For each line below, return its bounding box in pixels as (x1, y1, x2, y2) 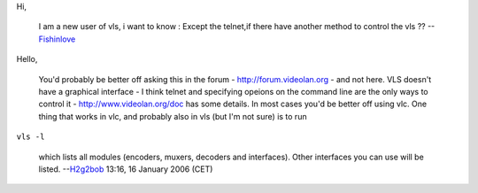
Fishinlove (38, 34, 76, 44)
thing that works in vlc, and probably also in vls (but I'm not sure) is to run (38, 111, 307, 121)
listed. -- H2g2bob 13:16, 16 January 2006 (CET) (38, 164, 213, 174)
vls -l (16, 132, 45, 142)
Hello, (16, 54, 38, 65)
